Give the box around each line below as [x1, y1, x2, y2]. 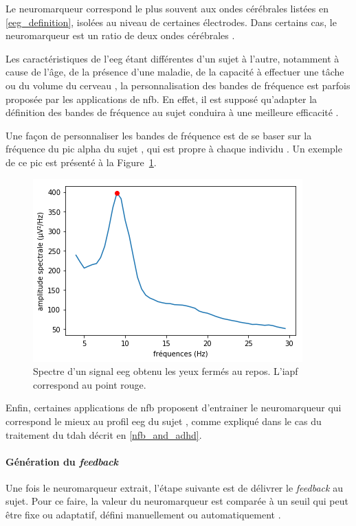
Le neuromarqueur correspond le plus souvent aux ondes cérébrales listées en [5, 1, 329, 15]
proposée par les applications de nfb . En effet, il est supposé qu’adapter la [5, 91, 318, 106]
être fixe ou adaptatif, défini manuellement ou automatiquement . [5, 507, 281, 522]
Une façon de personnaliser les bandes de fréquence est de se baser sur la [5, 128, 312, 142]
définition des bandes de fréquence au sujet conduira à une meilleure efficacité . [5, 105, 339, 119]
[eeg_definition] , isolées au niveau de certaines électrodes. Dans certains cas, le [5, 14, 337, 29]
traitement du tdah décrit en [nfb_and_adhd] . [5, 427, 202, 442]
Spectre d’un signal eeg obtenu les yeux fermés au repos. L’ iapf [33, 364, 298, 378]
